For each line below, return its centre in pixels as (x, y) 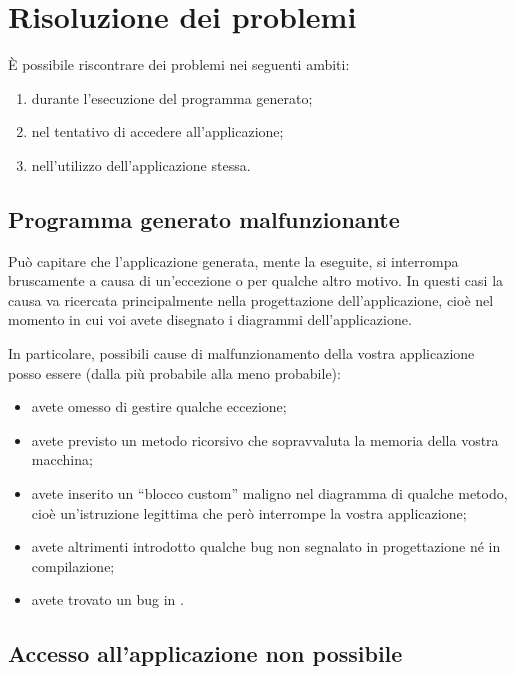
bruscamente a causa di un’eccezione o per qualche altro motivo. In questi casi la (256, 280)
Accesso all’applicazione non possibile (205, 653)
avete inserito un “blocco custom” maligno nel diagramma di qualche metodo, (269, 493)
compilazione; (73, 565)
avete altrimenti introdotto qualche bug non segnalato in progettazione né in (266, 546)
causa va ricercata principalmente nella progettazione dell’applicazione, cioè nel (251, 299)
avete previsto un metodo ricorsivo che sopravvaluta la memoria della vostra (265, 439)
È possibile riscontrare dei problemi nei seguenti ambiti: (179, 64)
